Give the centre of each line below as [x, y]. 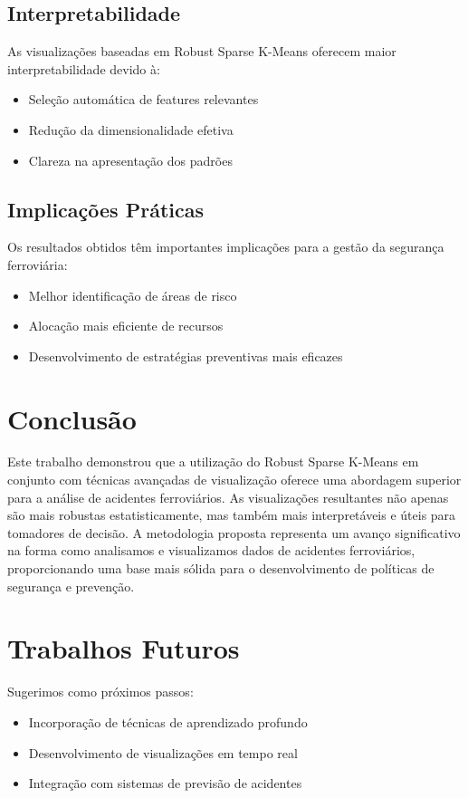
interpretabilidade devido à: [84, 68]
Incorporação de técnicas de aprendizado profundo [168, 721]
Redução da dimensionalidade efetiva [131, 129]
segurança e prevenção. [71, 586]
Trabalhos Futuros [124, 648]
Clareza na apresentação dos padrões [130, 160]
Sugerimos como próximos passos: [100, 692]
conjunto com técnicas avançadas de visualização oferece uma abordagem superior [234, 480]
